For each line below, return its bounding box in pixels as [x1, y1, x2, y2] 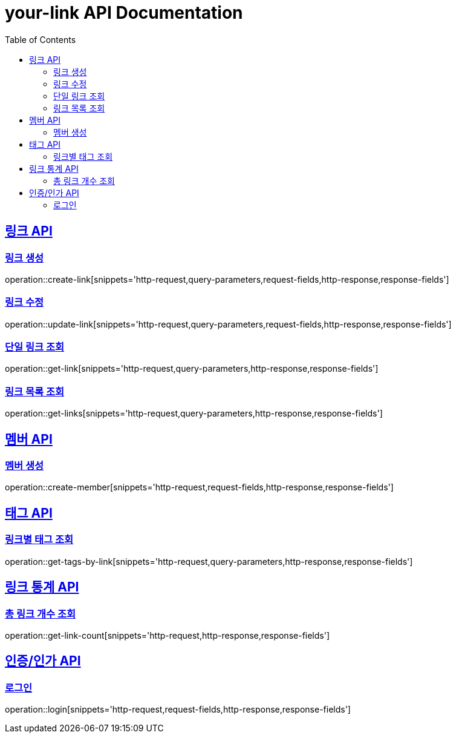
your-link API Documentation [5, 2, 243, 23]
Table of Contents [5, 34, 76, 45]
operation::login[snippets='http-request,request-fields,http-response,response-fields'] [5, 704, 351, 715]
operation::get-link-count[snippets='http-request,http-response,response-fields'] [5, 630, 330, 641]
